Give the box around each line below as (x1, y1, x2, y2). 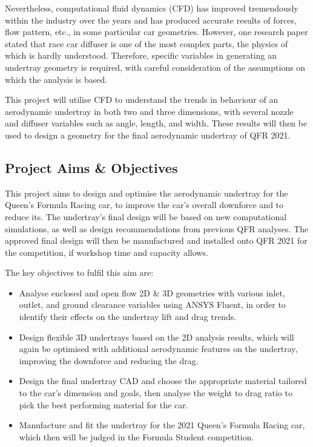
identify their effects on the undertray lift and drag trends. (19, 310, 237, 323)
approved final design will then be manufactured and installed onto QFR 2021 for (5, 234, 308, 247)
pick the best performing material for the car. (19, 398, 188, 411)
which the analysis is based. (5, 73, 108, 85)
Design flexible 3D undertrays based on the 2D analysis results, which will (19, 330, 294, 343)
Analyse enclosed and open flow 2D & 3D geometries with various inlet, (19, 286, 285, 299)
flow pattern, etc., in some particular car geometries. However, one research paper (5, 25, 308, 38)
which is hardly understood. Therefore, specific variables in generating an (5, 49, 277, 62)
